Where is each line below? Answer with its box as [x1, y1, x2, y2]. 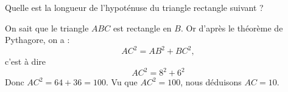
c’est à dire [5, 55, 46, 68]
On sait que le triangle [5, 21, 89, 34]
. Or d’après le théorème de [180, 21, 283, 34]
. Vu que [106, 76, 138, 88]
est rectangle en [113, 21, 172, 34]
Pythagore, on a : [5, 33, 70, 46]
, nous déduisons [180, 76, 242, 88]
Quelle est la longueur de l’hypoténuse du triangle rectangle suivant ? [5, 1, 264, 13]
